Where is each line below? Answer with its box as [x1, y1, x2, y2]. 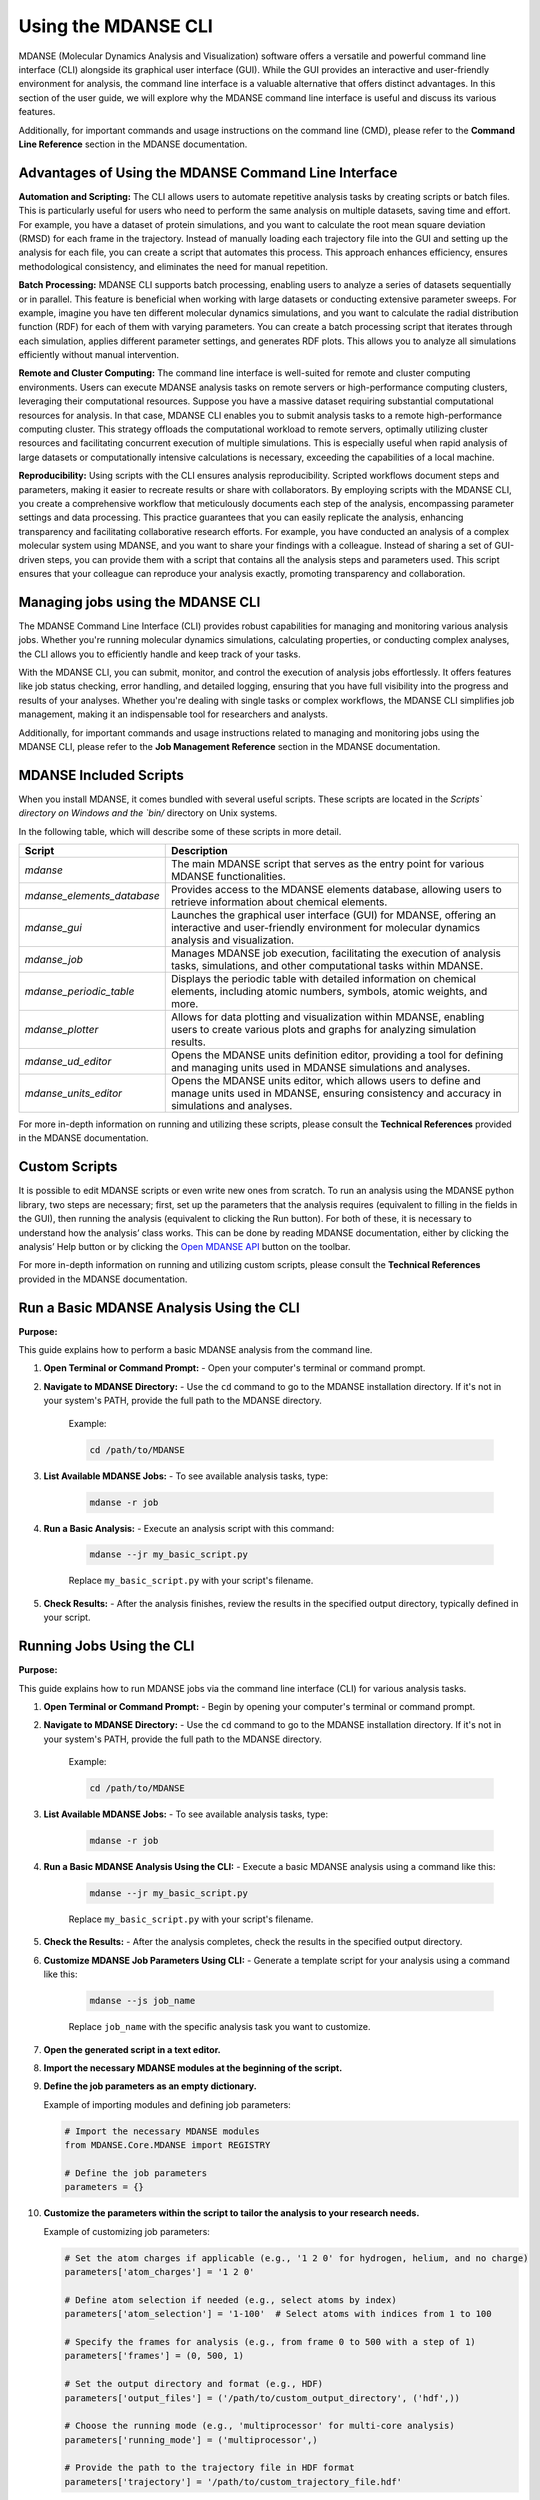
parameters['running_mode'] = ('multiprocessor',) [64, 2434, 319, 2445]
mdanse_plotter [24, 1023, 99, 1037]
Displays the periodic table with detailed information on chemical [170, 972, 477, 986]
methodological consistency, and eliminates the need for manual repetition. [18, 260, 329, 272]
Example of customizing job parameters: [43, 2225, 210, 2237]
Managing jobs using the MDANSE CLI [18, 593, 261, 610]
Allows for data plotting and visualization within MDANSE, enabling [170, 1010, 485, 1024]
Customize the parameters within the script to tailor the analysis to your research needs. [43, 2207, 420, 2219]
